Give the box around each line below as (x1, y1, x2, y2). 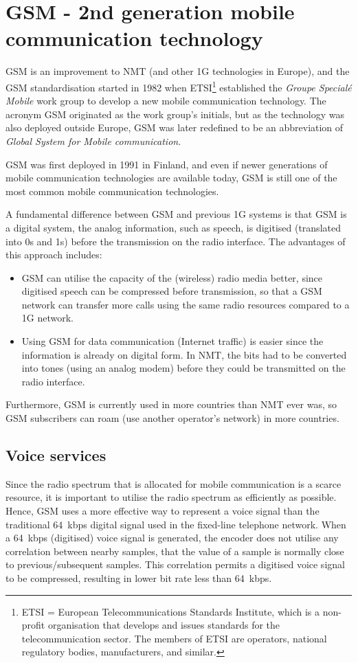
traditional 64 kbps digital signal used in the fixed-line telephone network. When (5, 517, 346, 531)
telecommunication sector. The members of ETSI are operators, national (21, 631, 327, 645)
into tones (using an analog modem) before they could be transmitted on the (21, 361, 346, 375)
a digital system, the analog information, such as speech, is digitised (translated (5, 220, 341, 234)
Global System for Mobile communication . (5, 133, 181, 148)
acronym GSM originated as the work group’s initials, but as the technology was (5, 106, 344, 121)
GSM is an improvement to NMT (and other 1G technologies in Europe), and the (5, 64, 350, 78)
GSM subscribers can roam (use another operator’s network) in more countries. (5, 411, 339, 425)
